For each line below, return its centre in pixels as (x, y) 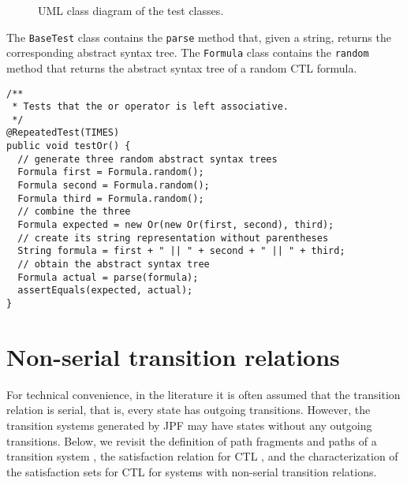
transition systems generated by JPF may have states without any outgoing (189, 425)
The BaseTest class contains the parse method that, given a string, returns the (199, 37)
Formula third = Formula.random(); (111, 198)
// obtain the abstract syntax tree (114, 265)
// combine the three (74, 212)
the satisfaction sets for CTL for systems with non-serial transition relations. (192, 471)
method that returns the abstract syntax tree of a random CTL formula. (182, 67)
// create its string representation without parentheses (173, 238)
